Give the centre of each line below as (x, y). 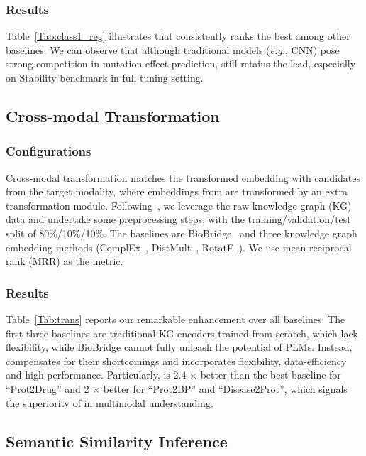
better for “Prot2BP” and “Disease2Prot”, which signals (225, 388)
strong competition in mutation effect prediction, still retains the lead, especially (181, 64)
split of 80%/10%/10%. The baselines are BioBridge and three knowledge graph (182, 233)
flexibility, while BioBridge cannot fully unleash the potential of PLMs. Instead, (179, 347)
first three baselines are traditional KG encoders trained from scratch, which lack (182, 333)
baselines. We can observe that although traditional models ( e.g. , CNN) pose (173, 49)
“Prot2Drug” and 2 (48, 388)
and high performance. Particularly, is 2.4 (96, 375)
